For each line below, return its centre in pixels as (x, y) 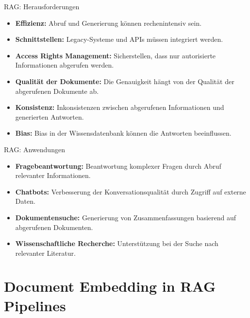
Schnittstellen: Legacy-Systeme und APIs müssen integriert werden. (119, 39)
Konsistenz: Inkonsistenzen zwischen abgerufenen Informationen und (120, 107)
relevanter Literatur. (45, 253)
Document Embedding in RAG (110, 286)
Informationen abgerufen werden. (65, 65)
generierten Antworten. (50, 116)
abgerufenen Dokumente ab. (57, 91)
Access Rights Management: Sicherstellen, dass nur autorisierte (116, 55)
